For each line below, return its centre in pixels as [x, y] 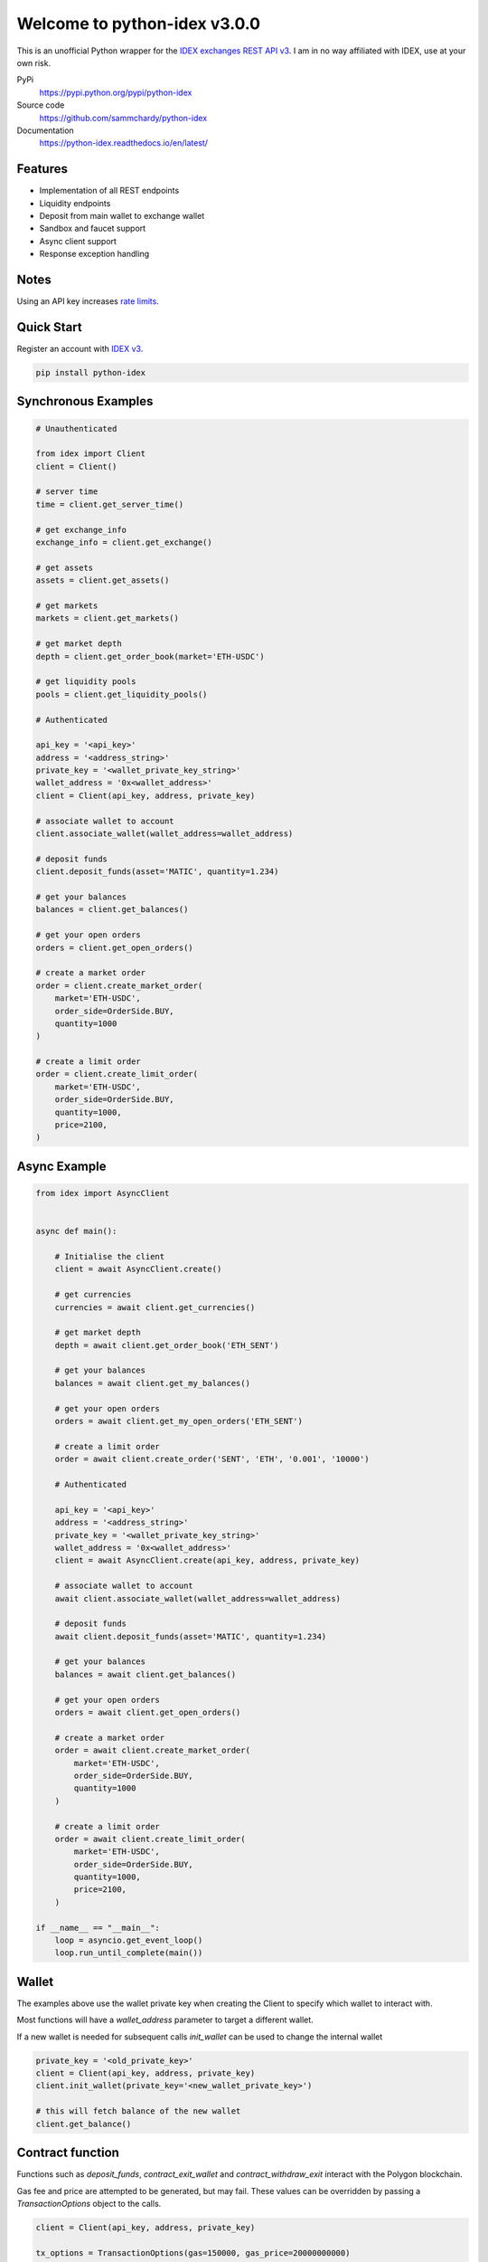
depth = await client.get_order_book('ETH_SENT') [167, 1345]
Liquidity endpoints [75, 203]
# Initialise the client [110, 1256]
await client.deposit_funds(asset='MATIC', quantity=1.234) [191, 1636]
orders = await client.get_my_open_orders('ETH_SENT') [178, 1421]
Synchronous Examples [85, 401]
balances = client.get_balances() [112, 910]
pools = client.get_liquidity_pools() [122, 694]
